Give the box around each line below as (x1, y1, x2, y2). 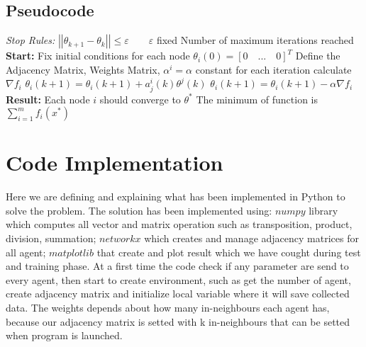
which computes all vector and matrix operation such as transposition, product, (6, 217, 353, 232)
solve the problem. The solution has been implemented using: (6, 203, 272, 217)
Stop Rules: (6, 33, 55, 47)
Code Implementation (6, 148, 223, 177)
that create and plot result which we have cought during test (96, 244, 361, 259)
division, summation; (6, 231, 96, 246)
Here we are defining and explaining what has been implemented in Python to (6, 189, 345, 204)
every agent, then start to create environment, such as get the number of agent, (6, 272, 351, 287)
